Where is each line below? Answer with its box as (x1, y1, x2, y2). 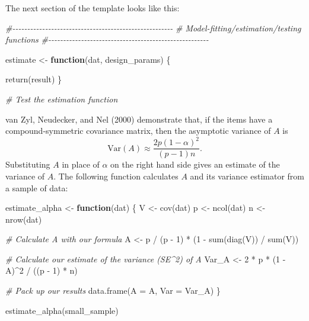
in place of (62, 158, 100, 171)
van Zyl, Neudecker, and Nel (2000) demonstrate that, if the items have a (5, 113, 273, 125)
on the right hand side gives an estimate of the (110, 158, 280, 171)
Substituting (5, 158, 50, 171)
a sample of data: (5, 181, 68, 194)
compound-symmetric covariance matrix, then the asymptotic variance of (5, 124, 271, 137)
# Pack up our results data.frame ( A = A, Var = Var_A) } (5, 284, 221, 297)
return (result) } (5, 73, 62, 85)
